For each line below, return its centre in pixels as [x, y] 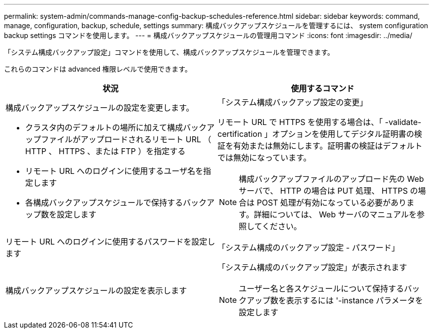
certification [240, 134]
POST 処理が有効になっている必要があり [332, 203]
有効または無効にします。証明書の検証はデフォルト [328, 146]
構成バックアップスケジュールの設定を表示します [96, 291]
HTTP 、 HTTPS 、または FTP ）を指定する [106, 151]
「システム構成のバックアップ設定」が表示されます [312, 267]
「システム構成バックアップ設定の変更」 [293, 102]
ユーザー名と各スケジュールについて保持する [322, 289]
